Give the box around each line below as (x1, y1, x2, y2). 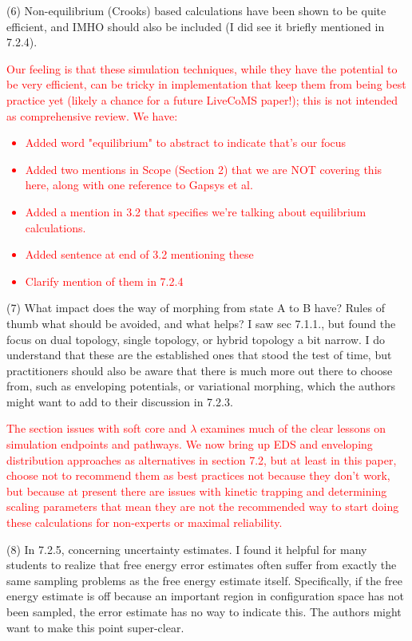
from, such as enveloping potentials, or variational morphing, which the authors (6, 378, 396, 394)
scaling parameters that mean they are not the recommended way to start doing (6, 498, 399, 515)
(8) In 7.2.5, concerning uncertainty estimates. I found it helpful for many (6, 540, 367, 557)
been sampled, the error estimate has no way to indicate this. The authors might (6, 603, 402, 619)
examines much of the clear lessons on (200, 420, 386, 437)
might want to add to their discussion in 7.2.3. (6, 393, 233, 410)
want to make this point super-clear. (6, 619, 184, 635)
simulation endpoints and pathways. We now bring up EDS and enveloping (6, 436, 373, 453)
